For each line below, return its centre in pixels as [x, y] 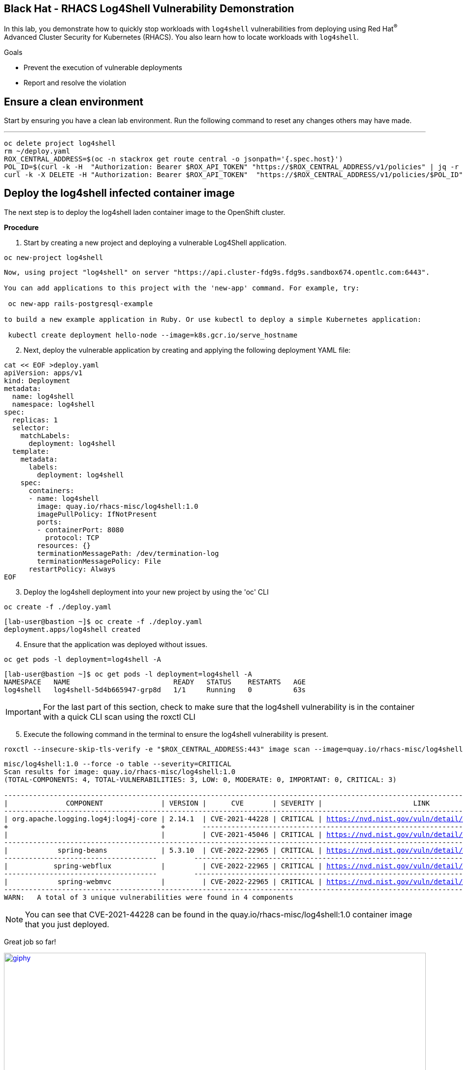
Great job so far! [30, 941]
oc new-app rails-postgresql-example [80, 303]
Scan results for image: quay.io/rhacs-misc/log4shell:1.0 [120, 771]
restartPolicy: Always [72, 569]
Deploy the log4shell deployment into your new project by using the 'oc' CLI [146, 592]
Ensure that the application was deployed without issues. [116, 644]
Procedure [21, 227]
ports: [50, 522]
